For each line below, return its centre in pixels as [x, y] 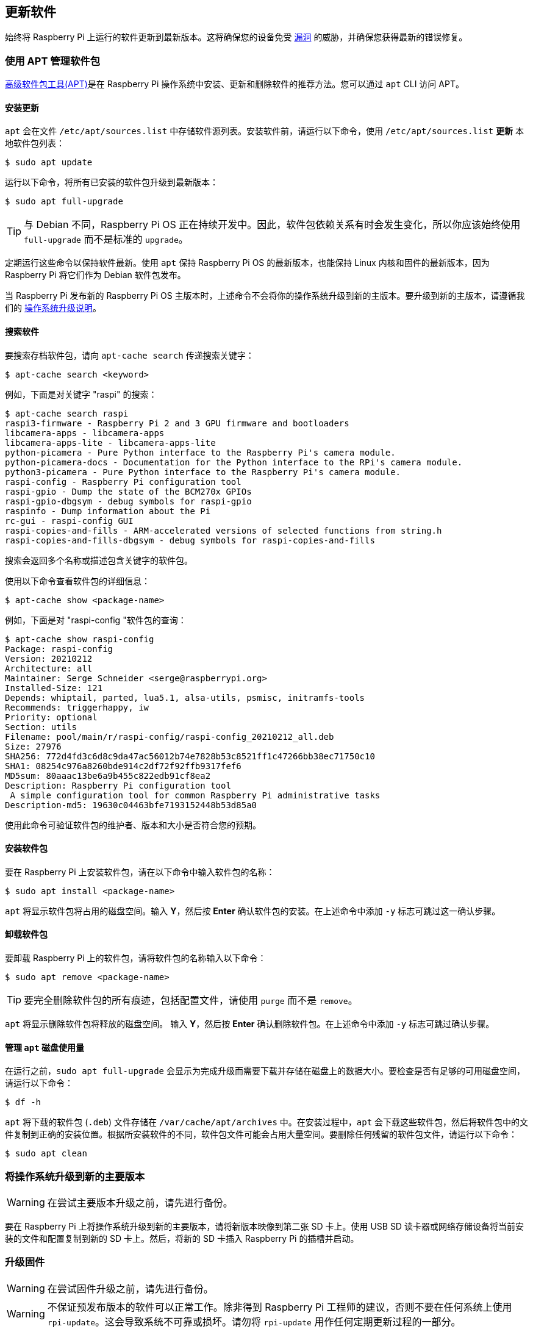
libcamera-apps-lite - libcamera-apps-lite [110, 442]
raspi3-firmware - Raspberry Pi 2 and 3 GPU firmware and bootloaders [177, 423]
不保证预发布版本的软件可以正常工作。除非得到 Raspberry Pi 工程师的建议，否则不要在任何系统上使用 [280, 1307]
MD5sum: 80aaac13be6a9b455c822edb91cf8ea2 [108, 776]
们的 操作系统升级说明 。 [53, 308]
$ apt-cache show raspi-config [80, 639]
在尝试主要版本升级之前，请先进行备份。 [140, 1203]
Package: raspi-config [59, 649]
